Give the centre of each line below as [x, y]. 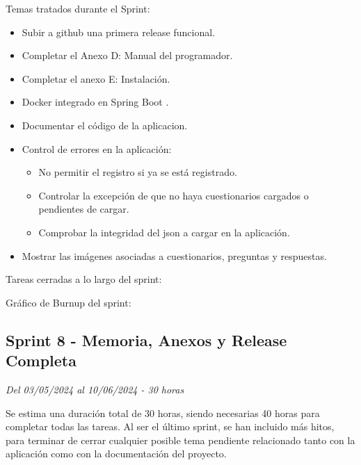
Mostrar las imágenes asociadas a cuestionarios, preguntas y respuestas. [174, 255]
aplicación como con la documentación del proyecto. [116, 454]
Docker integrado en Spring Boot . [95, 102]
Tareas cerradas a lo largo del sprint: [84, 279]
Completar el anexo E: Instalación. [96, 78]
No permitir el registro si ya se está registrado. [138, 172]
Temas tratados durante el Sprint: [78, 8]
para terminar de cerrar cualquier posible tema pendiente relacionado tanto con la [180, 440]
